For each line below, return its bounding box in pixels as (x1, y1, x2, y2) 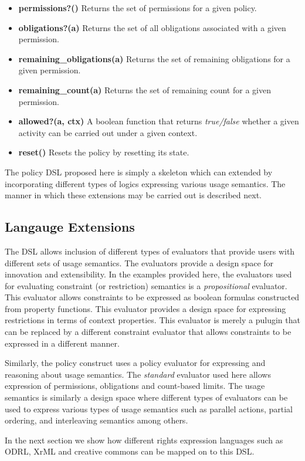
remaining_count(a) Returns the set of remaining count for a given (18, 83, 271, 96)
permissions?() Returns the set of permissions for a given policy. (18, 2, 257, 13)
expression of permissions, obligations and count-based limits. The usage (5, 379, 265, 392)
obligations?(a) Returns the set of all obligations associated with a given (18, 21, 286, 33)
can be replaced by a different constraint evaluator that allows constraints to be (5, 326, 292, 338)
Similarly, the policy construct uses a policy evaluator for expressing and (5, 357, 266, 369)
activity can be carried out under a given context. (18, 126, 198, 138)
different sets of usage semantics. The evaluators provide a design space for (5, 256, 274, 269)
